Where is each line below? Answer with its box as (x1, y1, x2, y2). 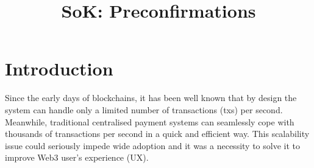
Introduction (5, 56, 113, 81)
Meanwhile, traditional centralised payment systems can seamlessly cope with (5, 115, 294, 128)
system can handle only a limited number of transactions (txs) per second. (5, 103, 283, 116)
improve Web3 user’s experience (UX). (5, 151, 149, 164)
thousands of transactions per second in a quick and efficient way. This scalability (5, 127, 310, 140)
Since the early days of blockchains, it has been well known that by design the (5, 91, 297, 104)
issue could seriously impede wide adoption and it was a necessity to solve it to (5, 139, 300, 152)
